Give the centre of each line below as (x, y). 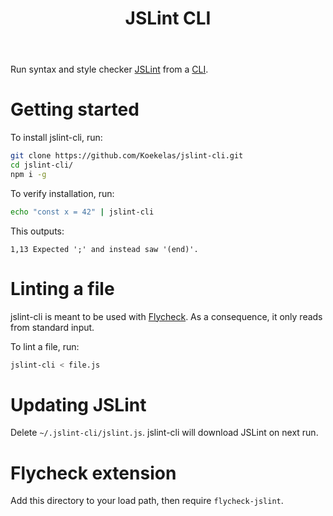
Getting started (75, 109)
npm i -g (28, 174)
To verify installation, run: (62, 193)
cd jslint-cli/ (42, 165)
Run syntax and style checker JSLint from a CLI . (109, 69)
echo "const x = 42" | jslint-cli (82, 212)
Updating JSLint (78, 404)
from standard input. (52, 327)
